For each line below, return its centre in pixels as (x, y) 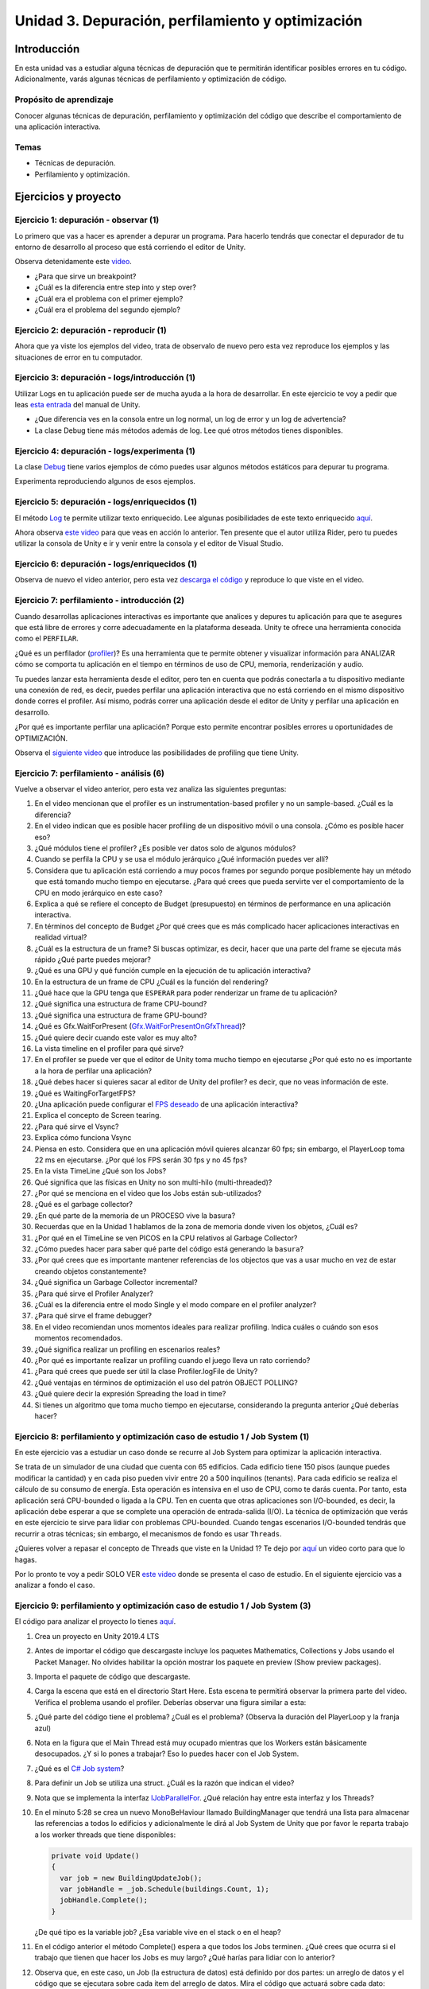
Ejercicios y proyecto (68, 197)
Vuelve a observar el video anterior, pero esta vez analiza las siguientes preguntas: (151, 789)
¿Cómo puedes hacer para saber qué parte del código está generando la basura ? (169, 1249)
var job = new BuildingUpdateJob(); (131, 1878)
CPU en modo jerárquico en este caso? (99, 893)
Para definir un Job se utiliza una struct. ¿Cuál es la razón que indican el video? (164, 1783)
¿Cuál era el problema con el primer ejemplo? (109, 298)
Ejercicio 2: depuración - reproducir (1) (91, 330)
